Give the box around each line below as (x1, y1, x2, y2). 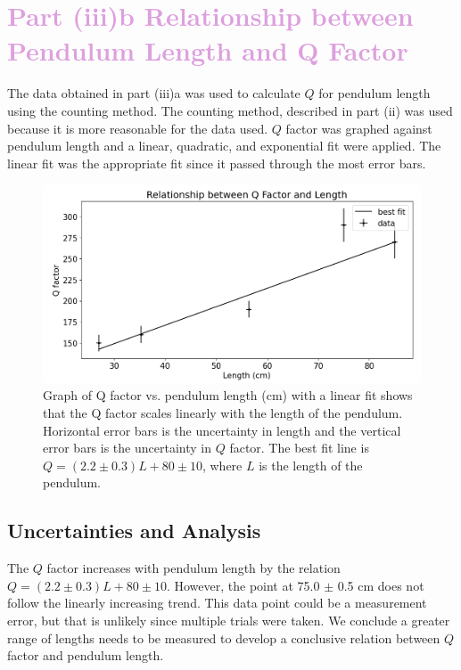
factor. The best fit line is (229, 438, 369, 457)
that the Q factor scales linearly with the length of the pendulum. (43, 404, 403, 422)
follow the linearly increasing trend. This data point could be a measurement (7, 593, 427, 612)
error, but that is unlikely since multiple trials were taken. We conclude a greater (7, 611, 450, 630)
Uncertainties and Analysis (7, 517, 261, 544)
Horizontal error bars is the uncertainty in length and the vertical (43, 421, 401, 439)
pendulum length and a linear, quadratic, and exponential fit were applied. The (7, 136, 441, 155)
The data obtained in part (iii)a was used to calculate (7, 84, 300, 102)
